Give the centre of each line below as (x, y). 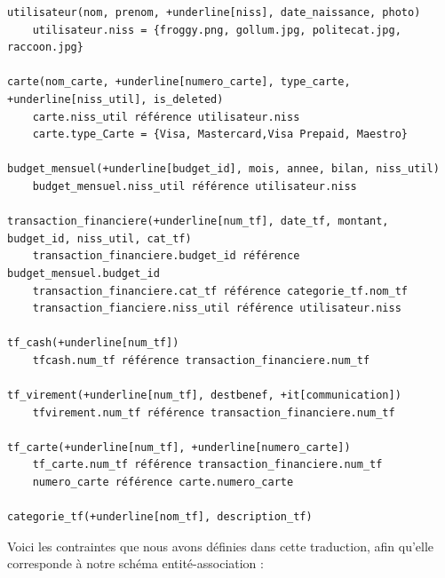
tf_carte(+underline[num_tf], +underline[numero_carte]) (179, 447)
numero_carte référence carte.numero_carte (163, 483)
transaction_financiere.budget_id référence (166, 256)
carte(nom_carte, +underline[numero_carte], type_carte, (179, 82)
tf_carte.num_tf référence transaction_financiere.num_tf (207, 465)
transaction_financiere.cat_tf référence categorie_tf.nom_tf (220, 291)
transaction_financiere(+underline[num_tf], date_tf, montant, (198, 222)
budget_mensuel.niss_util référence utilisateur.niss (195, 186)
